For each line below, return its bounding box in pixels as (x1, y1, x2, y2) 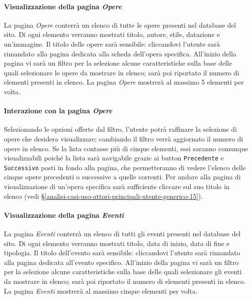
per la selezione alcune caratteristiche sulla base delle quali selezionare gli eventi (4, 266, 242, 277)
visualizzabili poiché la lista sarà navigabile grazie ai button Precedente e (4, 153, 224, 163)
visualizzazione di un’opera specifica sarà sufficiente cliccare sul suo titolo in (4, 181, 230, 192)
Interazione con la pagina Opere (4, 106, 113, 116)
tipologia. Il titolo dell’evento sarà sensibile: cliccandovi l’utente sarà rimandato (4, 247, 240, 258)
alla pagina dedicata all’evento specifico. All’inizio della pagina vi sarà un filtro (4, 257, 239, 267)
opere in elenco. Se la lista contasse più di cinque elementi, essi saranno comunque (4, 143, 248, 153)
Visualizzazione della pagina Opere (4, 1, 122, 11)
